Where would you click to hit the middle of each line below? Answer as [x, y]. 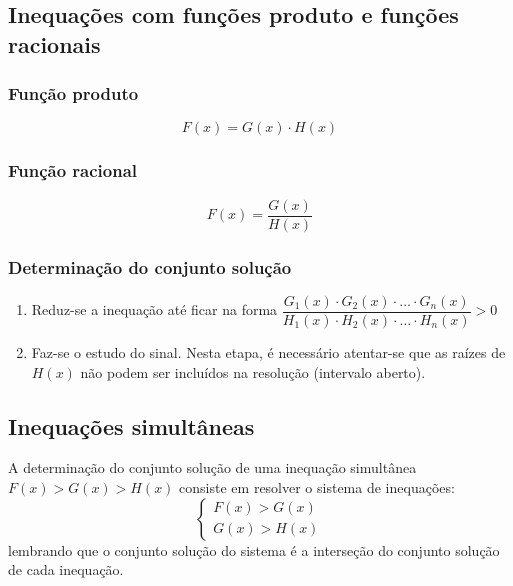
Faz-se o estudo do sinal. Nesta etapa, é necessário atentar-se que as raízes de [268, 351]
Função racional [73, 170]
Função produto [73, 93]
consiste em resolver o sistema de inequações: [317, 486]
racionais [54, 43]
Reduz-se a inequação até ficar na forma [154, 309]
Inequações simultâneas [131, 425]
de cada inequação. [66, 569]
